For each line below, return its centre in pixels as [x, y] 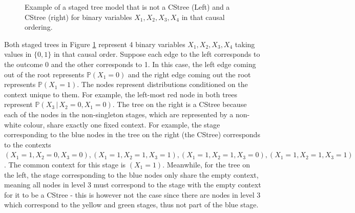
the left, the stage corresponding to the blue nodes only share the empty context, [131, 174]
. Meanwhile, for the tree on [206, 164]
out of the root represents [44, 74]
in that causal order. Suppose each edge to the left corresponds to [157, 54]
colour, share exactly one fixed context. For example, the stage [122, 124]
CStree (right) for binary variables [78, 17]
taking [245, 44]
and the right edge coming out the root [189, 74]
